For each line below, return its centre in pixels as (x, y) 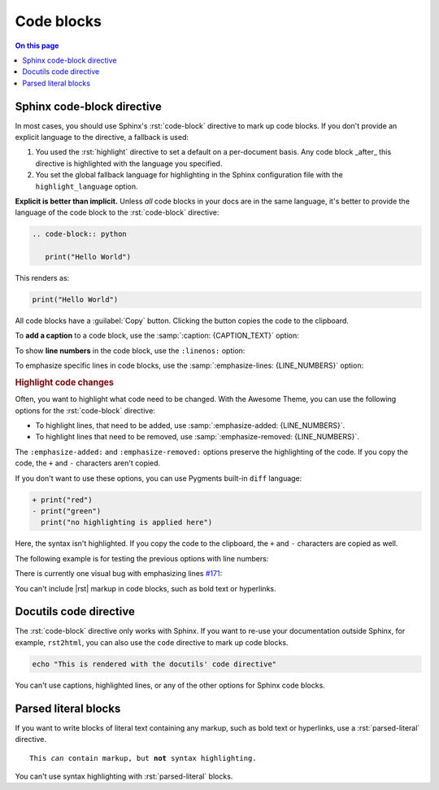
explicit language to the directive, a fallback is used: (102, 137)
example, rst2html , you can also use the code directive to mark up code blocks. (152, 642)
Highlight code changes (64, 382)
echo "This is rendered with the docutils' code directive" (154, 664)
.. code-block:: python (80, 234)
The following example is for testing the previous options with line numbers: (142, 558)
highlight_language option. (87, 186)
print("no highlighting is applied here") (127, 522)
